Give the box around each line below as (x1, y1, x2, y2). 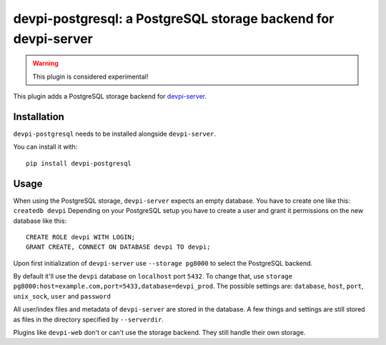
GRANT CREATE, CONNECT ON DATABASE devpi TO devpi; (26, 243, 211, 251)
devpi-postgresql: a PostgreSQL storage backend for (13, 11, 335, 26)
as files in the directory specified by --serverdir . (13, 315, 164, 324)
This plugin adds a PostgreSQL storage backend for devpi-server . (13, 92, 207, 101)
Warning (32, 59, 59, 68)
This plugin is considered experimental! (32, 72, 149, 81)
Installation (13, 111, 64, 123)
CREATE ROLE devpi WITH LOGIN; (26, 233, 136, 241)
